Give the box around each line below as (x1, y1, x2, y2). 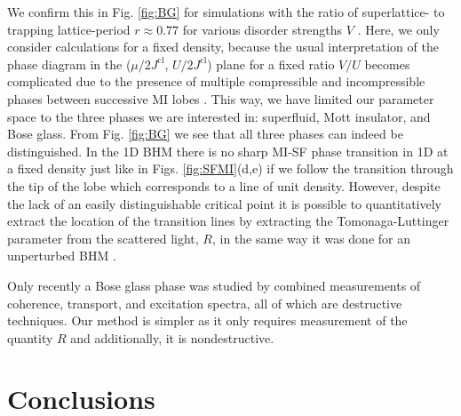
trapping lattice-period (7, 20, 131, 38)
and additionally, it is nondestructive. (70, 328, 274, 347)
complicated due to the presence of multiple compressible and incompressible (7, 72, 425, 91)
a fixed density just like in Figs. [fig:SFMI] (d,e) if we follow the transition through (7, 159, 454, 178)
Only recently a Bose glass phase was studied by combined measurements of (7, 276, 421, 294)
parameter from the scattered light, (7, 228, 199, 247)
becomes (364, 54, 410, 73)
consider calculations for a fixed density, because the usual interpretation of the (7, 37, 439, 56)
